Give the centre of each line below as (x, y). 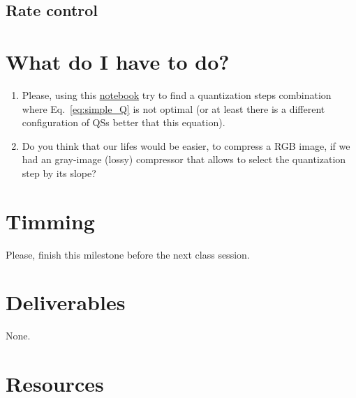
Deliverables (66, 302)
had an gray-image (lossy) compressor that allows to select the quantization (184, 159)
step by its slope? (59, 173)
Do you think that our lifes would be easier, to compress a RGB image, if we (186, 145)
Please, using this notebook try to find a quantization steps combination (177, 94)
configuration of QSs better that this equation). (124, 122)
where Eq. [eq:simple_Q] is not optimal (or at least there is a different (173, 108)
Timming (50, 221)
